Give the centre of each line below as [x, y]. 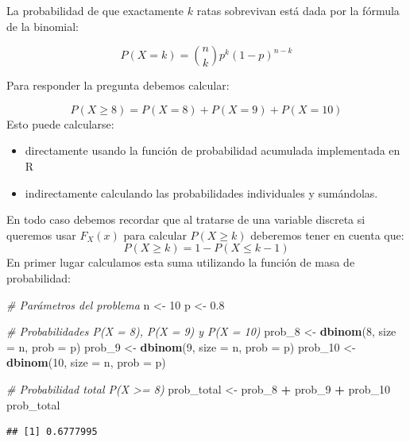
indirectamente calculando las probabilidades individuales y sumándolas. [201, 192]
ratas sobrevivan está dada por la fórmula [298, 10]
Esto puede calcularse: [60, 123]
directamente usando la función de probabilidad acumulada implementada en [213, 150]
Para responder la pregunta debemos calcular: [118, 85]
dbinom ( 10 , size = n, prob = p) [86, 362]
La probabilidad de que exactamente [95, 10]
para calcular [155, 234]
